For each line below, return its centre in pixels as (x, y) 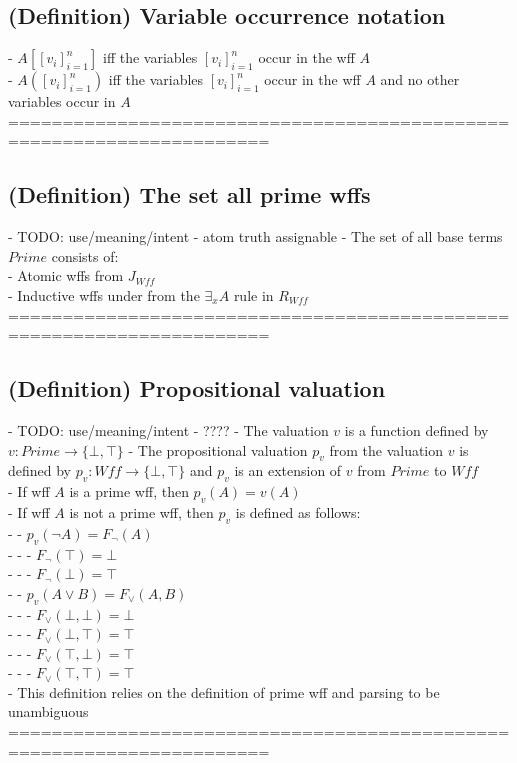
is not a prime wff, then (141, 511)
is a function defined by (416, 429)
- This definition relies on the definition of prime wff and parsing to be (224, 691)
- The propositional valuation (218, 449)
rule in (253, 294)
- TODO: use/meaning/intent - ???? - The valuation (168, 429)
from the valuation (386, 449)
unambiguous (48, 711)
